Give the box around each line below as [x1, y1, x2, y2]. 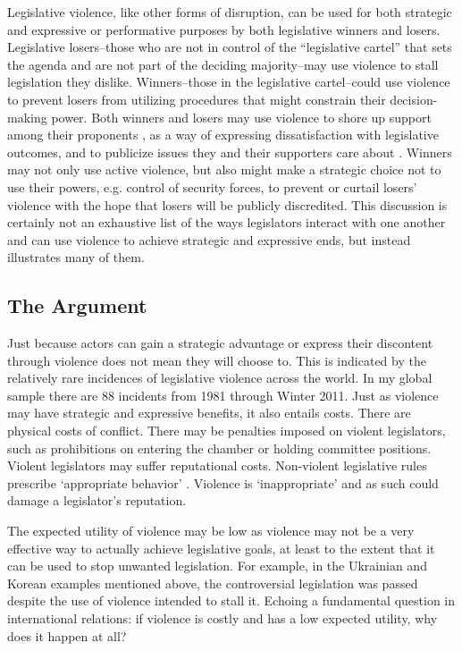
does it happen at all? [7, 626, 127, 645]
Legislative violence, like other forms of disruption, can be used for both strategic [7, 3, 452, 21]
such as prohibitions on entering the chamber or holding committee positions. [7, 438, 432, 457]
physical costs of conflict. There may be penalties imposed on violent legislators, [7, 421, 446, 440]
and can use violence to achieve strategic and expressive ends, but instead [7, 230, 411, 249]
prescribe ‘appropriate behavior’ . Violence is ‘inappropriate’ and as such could [7, 473, 439, 492]
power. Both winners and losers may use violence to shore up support [51, 107, 432, 126]
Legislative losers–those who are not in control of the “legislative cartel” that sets [7, 38, 452, 56]
